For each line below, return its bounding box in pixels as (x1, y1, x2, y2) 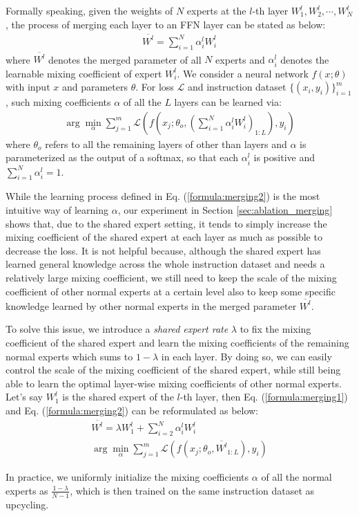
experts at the (186, 3, 246, 17)
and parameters (61, 80, 128, 94)
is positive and (253, 150, 315, 165)
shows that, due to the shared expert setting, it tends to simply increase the (6, 216, 327, 230)
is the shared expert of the (62, 389, 174, 404)
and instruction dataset (187, 80, 287, 94)
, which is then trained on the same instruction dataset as (70, 483, 315, 497)
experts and (215, 52, 265, 66)
